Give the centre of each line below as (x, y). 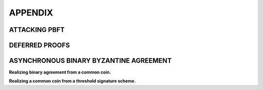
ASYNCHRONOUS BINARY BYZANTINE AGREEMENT (90, 61)
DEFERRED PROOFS (39, 45)
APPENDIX (31, 13)
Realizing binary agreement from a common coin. (60, 72)
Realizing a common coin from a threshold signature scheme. (72, 81)
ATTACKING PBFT (37, 30)
